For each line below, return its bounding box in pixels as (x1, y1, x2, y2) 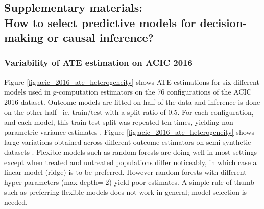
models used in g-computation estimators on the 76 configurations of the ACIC (4, 86, 252, 97)
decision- (200, 14, 247, 30)
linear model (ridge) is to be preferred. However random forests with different (4, 167, 247, 177)
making (4, 30, 43, 45)
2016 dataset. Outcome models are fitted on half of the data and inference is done (4, 96, 260, 107)
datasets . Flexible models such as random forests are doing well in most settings (4, 146, 257, 157)
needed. (4, 196, 28, 207)
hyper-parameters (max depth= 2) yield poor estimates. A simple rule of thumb (4, 176, 255, 187)
